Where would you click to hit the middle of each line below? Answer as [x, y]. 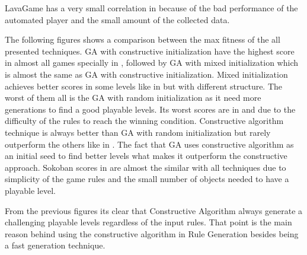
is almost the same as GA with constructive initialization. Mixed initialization [146, 74]
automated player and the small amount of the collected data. [117, 19]
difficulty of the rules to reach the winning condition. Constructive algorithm [144, 121]
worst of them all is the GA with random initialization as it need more [133, 98]
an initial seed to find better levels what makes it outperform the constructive [146, 156]
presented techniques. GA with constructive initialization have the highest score [150, 51]
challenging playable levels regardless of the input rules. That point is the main [148, 222]
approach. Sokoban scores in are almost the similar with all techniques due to [145, 167]
